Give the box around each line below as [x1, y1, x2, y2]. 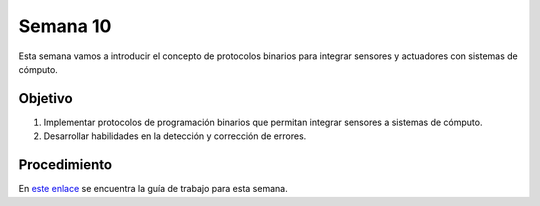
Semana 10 [18, 15, 112, 37]
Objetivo [18, 90, 74, 107]
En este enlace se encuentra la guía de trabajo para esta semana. [18, 183, 289, 195]
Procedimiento [18, 156, 113, 174]
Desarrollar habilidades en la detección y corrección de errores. [43, 130, 307, 142]
